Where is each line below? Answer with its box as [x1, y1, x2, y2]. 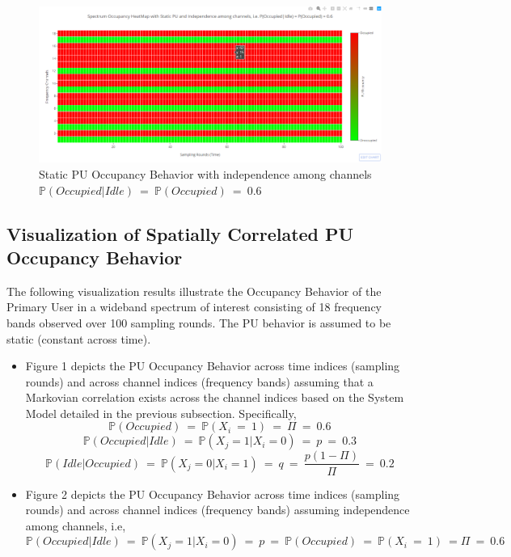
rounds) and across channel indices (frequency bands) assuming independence [25, 501, 410, 518]
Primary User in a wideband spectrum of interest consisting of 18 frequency [6, 298, 382, 315]
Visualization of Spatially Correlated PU [6, 221, 354, 246]
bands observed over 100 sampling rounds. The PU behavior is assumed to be [6, 314, 391, 331]
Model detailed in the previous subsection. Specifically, [25, 404, 297, 421]
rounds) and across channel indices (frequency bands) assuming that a [25, 373, 374, 390]
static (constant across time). [6, 330, 151, 347]
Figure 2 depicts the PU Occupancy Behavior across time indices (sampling [25, 485, 400, 502]
